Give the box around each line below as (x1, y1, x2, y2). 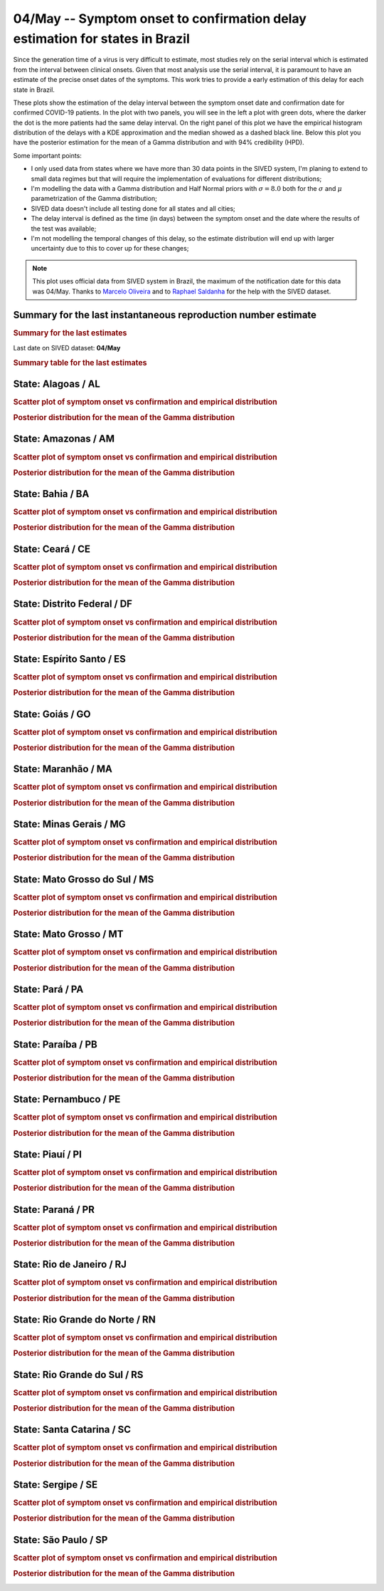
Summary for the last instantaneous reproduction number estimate (13, 309, 316, 321)
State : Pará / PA (13, 984, 84, 996)
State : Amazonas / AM (13, 433, 115, 445)
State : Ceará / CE (13, 543, 91, 555)
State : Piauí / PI (13, 1148, 82, 1160)
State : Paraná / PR (13, 1204, 95, 1216)
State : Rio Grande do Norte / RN (13, 1313, 156, 1325)
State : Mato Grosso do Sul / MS (13, 873, 154, 885)
